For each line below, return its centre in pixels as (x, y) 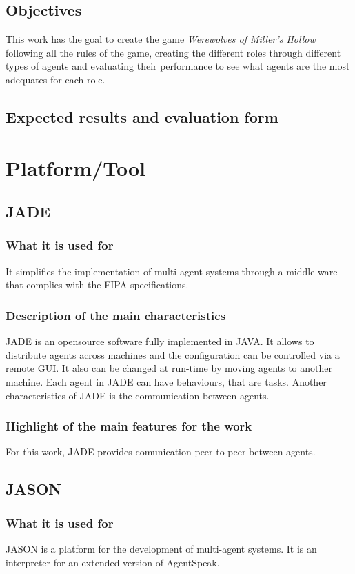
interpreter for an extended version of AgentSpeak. (113, 562)
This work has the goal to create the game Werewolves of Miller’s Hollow (161, 39)
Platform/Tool (75, 167)
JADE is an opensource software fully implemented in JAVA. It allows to (160, 341)
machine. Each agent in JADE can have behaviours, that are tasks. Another (166, 381)
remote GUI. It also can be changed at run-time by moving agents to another (169, 368)
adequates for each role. (55, 79)
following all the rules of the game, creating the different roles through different (173, 52)
